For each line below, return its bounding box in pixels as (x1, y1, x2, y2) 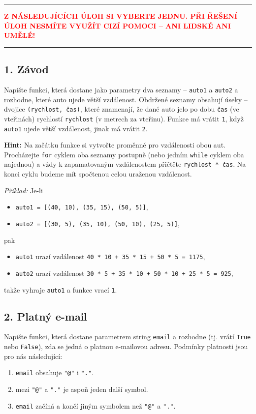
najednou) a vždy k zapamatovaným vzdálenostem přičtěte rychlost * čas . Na (4, 159, 246, 169)
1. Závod (4, 61, 49, 77)
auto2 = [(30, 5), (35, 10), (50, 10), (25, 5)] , (15, 218, 180, 228)
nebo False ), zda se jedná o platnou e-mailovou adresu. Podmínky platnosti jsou (4, 341, 248, 352)
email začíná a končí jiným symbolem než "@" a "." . (15, 400, 176, 411)
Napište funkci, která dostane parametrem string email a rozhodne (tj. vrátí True (4, 331, 251, 342)
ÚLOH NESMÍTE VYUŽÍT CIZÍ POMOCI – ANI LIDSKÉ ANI (4, 20, 231, 30)
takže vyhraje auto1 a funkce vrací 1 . (4, 284, 117, 295)
